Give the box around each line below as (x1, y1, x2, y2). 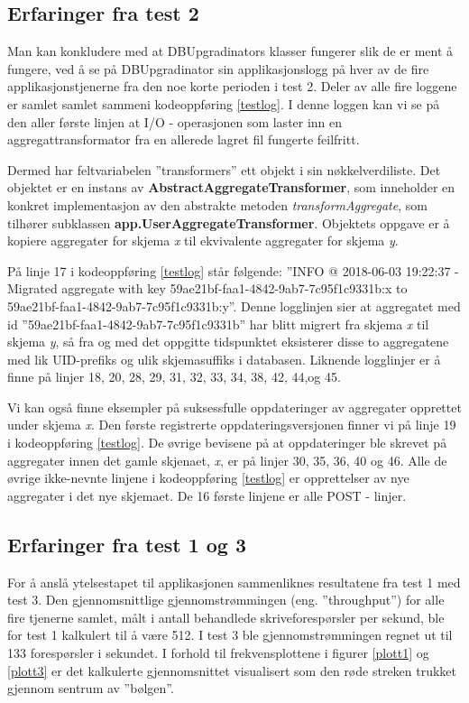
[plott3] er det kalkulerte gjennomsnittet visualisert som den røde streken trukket (7, 661, 457, 680)
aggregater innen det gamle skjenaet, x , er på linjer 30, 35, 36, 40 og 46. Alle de (7, 450, 447, 469)
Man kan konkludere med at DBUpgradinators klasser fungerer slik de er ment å (7, 42, 454, 60)
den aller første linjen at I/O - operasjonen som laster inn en (7, 112, 343, 131)
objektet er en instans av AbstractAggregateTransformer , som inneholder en (7, 178, 455, 197)
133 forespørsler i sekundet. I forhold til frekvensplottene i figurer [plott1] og (7, 643, 429, 662)
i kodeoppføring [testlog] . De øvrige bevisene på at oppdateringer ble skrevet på (7, 433, 447, 452)
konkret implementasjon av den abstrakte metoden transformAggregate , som (7, 195, 428, 214)
